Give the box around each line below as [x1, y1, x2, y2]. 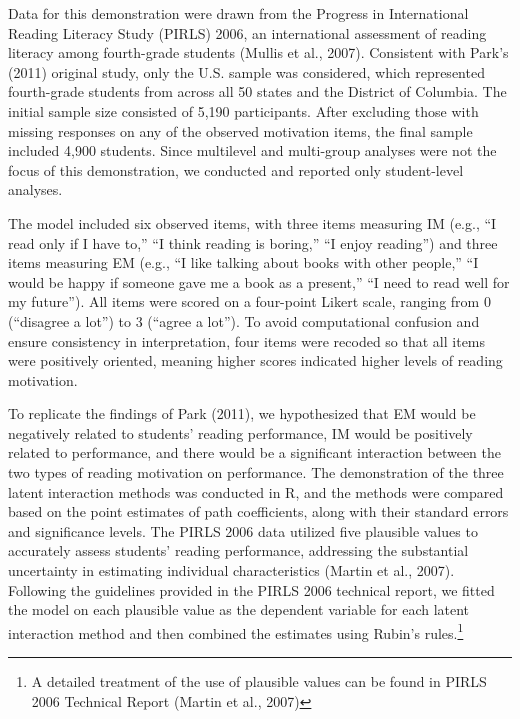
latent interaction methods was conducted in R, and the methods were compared [8, 481, 504, 502]
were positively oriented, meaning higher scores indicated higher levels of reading [8, 350, 503, 371]
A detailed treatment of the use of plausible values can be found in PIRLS [31, 671, 487, 692]
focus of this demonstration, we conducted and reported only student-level [8, 159, 464, 180]
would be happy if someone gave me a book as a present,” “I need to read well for [8, 271, 510, 292]
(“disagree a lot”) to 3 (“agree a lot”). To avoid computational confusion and [8, 310, 480, 331]
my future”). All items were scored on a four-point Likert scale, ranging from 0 [8, 291, 491, 312]
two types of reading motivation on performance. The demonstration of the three [8, 462, 504, 483]
